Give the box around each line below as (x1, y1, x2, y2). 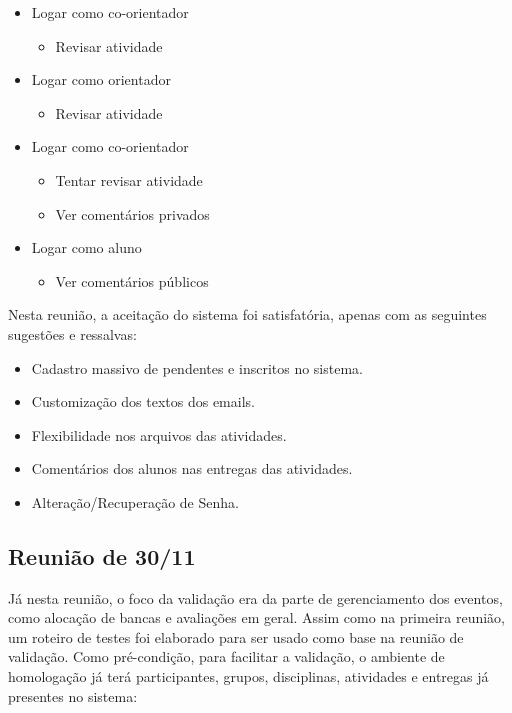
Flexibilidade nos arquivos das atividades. (31, 424, 287, 445)
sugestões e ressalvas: (8, 323, 137, 344)
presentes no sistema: (8, 685, 138, 706)
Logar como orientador (31, 69, 171, 90)
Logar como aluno (31, 237, 142, 258)
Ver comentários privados (55, 203, 210, 224)
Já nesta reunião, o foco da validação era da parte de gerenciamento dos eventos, (8, 587, 503, 608)
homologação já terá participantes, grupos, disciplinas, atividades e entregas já (8, 666, 489, 687)
